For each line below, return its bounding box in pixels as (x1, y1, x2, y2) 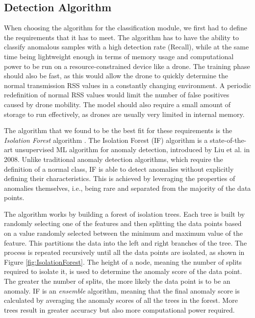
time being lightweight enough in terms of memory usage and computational (4, 51, 234, 61)
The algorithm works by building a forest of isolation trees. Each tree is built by (4, 208, 245, 219)
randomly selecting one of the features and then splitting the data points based (4, 218, 242, 228)
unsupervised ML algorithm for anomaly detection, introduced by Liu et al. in (15, 144, 250, 155)
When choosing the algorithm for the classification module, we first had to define (4, 23, 247, 33)
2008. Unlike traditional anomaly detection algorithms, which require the (4, 154, 223, 164)
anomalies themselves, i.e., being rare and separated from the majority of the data (4, 182, 251, 193)
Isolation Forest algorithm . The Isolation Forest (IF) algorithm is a (4, 135, 208, 145)
